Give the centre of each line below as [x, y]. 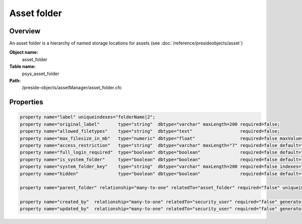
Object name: [24, 52]
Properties [26, 102]
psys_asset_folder [41, 74]
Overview [25, 31]
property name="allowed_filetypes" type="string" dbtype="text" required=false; [150, 131]
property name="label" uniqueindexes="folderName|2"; [88, 117]
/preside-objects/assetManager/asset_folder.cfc [72, 88]
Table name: [23, 67]
